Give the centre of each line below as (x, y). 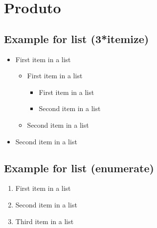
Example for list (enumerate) (79, 168)
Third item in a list (45, 221)
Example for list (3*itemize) (77, 38)
